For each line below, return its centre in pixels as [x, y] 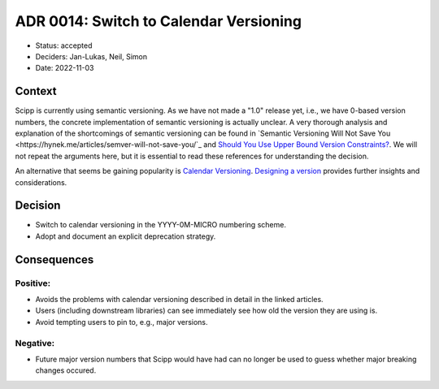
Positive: [33, 283]
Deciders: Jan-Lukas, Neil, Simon [91, 56]
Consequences [54, 259]
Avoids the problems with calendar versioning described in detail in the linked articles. [180, 300]
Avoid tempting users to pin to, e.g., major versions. [122, 322]
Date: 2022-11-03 [65, 68]
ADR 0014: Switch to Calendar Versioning [159, 21]
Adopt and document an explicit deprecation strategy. [126, 236]
